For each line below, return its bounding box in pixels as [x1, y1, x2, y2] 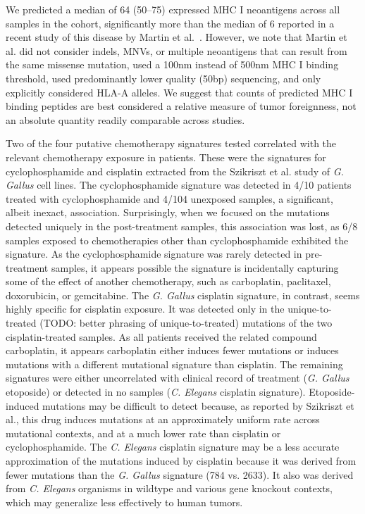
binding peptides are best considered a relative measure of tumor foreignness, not [6, 99, 357, 113]
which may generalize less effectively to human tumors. [6, 494, 243, 509]
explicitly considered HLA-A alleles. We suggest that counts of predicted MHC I [6, 84, 353, 99]
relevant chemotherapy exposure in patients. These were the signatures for [6, 149, 326, 164]
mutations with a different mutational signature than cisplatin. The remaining [6, 356, 343, 371]
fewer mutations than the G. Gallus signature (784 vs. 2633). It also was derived [6, 467, 354, 482]
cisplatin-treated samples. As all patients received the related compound [6, 329, 317, 344]
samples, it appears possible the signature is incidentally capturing [51, 260, 339, 275]
